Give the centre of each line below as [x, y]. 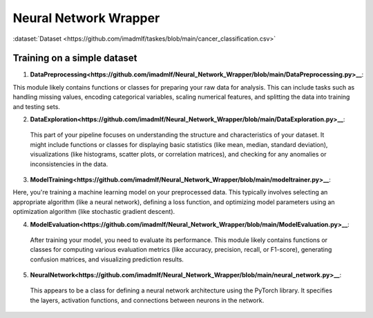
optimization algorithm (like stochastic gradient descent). [94, 212]
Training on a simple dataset [75, 58]
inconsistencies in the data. [69, 164]
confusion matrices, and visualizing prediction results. [107, 259]
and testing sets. [36, 106]
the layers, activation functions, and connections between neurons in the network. [147, 300]
